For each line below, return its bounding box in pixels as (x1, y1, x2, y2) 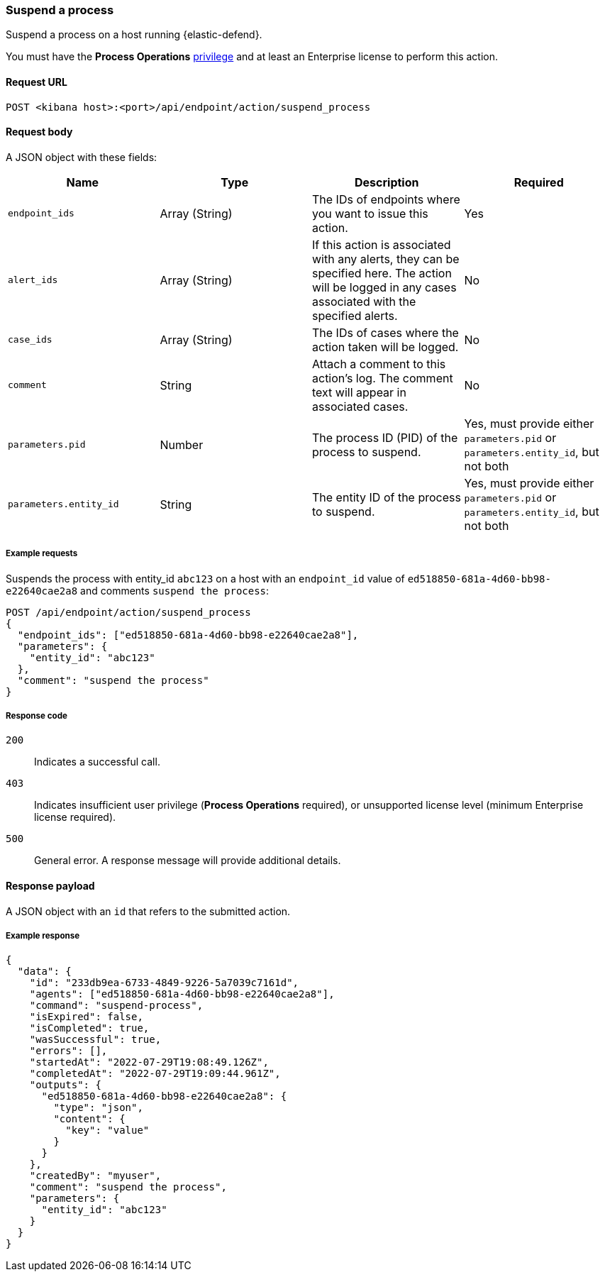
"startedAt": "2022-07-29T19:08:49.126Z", (29, 1056, 269, 1068)
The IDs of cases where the (312, 325, 459, 340)
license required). (34, 811, 116, 824)
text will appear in (312, 385, 406, 399)
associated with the (312, 294, 416, 309)
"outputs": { (29, 1079, 101, 1091)
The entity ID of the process (312, 490, 461, 504)
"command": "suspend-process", (29, 1000, 204, 1012)
